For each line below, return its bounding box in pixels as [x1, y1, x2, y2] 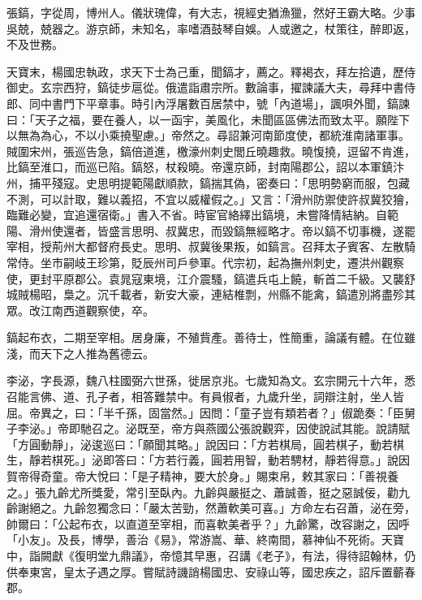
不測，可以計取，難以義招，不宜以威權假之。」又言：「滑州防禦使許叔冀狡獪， [6, 190, 416, 207]
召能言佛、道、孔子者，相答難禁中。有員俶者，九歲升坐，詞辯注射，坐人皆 [6, 388, 404, 405]
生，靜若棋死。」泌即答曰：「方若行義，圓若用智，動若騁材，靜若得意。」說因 [6, 451, 410, 468]
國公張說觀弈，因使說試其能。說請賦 [216, 420, 410, 437]
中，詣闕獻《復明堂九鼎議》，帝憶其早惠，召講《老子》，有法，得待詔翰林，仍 [6, 547, 416, 563]
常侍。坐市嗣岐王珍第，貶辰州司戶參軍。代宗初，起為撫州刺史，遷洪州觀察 [6, 253, 404, 270]
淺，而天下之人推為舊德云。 [6, 344, 154, 361]
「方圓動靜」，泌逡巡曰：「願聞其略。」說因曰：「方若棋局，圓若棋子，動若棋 [6, 435, 404, 452]
